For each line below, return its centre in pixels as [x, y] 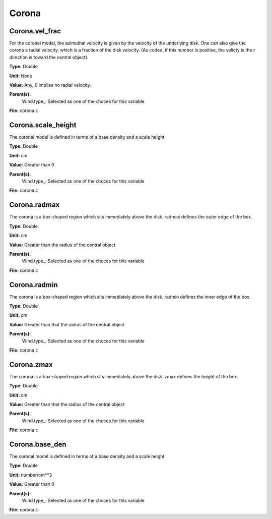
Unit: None [21, 76]
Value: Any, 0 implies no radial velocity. [50, 85]
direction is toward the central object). [49, 57]
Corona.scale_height [43, 125]
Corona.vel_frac [35, 31]
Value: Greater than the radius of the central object [62, 245]
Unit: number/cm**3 [31, 475]
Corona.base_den [38, 444]
